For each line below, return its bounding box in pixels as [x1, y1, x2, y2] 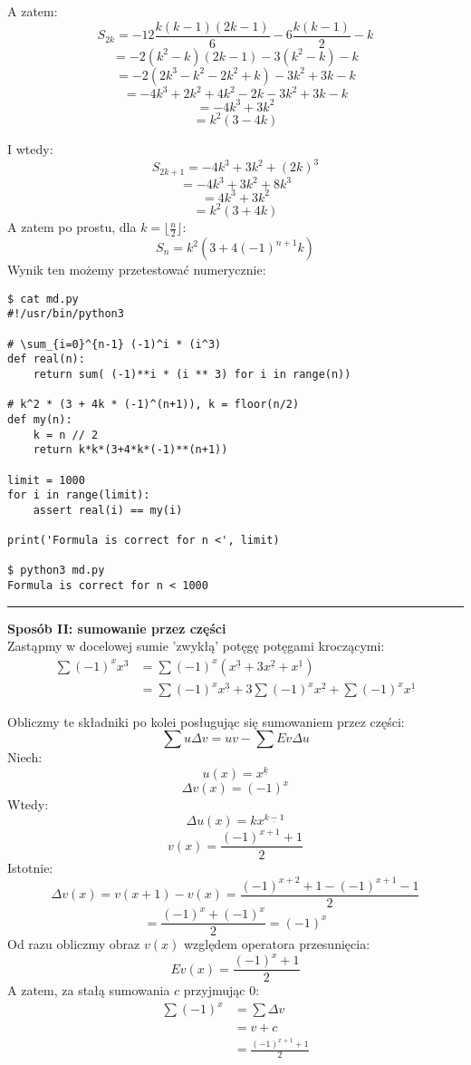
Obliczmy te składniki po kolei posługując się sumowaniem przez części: [7, 712, 405, 731]
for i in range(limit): [7, 489, 150, 502]
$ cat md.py [7, 292, 79, 305]
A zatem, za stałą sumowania [7, 981, 170, 1000]
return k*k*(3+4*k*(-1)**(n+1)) [33, 443, 228, 457]
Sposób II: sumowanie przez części [7, 618, 226, 637]
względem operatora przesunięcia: [183, 934, 370, 954]
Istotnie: [7, 857, 53, 876]
